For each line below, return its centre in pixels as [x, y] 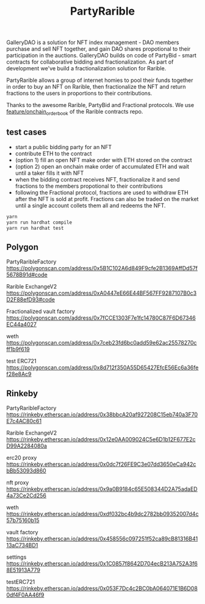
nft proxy [18, 483]
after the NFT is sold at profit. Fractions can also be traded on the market [107, 199]
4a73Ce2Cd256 [27, 496]
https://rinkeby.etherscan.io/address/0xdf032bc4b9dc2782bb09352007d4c [103, 514]
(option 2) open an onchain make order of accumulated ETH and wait [102, 166]
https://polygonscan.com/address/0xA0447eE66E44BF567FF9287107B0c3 [102, 293]
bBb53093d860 [27, 471]
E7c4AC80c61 [24, 421]
